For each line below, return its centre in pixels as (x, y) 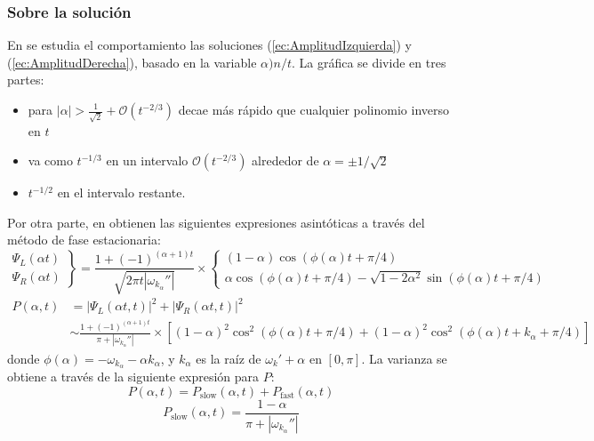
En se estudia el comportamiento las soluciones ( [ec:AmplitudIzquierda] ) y (209, 45)
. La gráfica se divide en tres (369, 62)
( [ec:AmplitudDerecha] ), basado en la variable (132, 62)
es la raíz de (229, 358)
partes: (26, 80)
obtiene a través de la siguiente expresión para (133, 377)
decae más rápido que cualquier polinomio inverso (314, 109)
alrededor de (285, 160)
